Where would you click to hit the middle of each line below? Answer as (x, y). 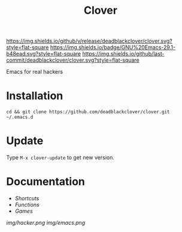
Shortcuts (27, 198)
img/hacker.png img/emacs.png (46, 223)
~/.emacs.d (20, 117)
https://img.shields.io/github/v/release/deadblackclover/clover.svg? (89, 41)
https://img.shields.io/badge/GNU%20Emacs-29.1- (113, 47)
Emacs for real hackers (35, 72)
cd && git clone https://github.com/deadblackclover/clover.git (88, 112)
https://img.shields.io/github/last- (123, 54)
